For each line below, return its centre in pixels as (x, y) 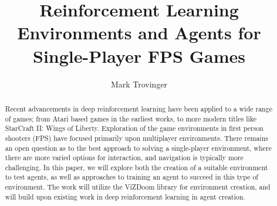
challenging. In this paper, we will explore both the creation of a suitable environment (136, 167)
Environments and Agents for (139, 33)
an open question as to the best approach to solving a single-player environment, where (138, 148)
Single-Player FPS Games (139, 55)
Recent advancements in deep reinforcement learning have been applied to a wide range (138, 108)
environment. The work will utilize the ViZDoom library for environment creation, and (138, 187)
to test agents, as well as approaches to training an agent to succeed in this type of (131, 177)
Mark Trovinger (139, 84)
